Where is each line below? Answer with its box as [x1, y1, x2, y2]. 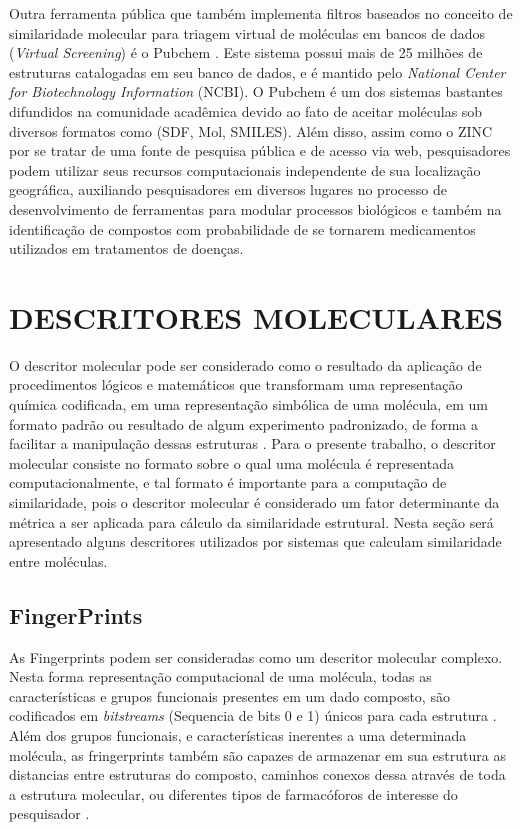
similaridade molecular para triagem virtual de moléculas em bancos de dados [9, 22, 486, 43]
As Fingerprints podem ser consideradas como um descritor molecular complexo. [9, 646, 503, 667]
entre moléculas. [9, 550, 108, 571]
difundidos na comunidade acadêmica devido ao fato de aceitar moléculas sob [9, 100, 483, 121]
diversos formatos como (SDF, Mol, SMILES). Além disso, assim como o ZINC [9, 120, 493, 141]
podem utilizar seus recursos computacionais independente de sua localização [9, 159, 481, 180]
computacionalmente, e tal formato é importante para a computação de [9, 472, 447, 493]
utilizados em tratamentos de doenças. [9, 238, 244, 259]
